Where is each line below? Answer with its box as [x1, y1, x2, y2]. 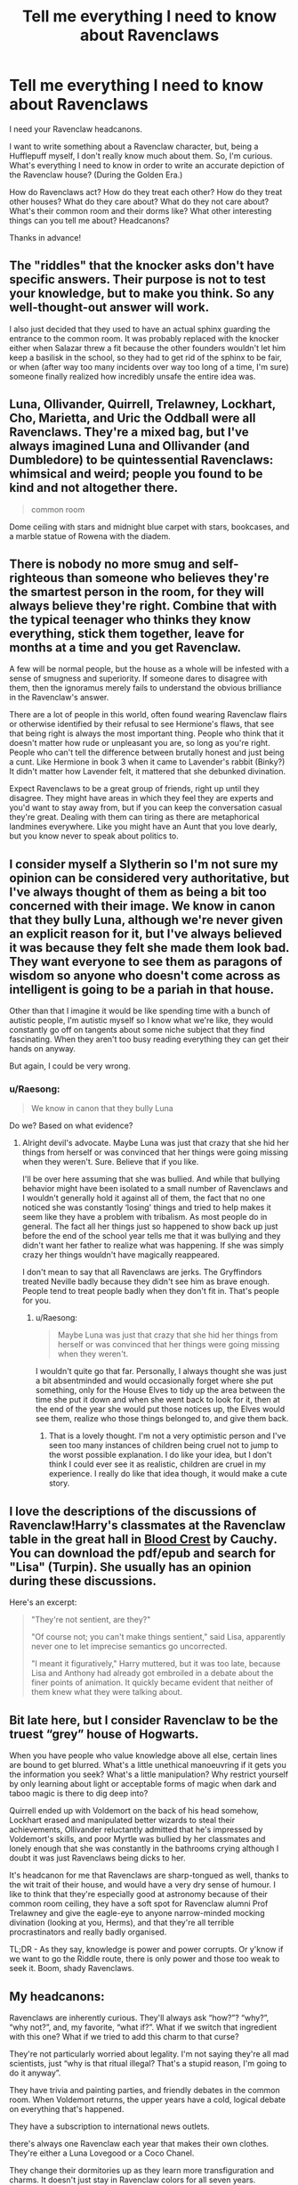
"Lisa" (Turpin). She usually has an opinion [9, 1559, 252, 1575]
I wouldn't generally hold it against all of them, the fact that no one [21, 1192, 265, 1204]
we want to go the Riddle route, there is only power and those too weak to [9, 1953, 280, 1964]
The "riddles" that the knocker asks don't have [9, 258, 275, 274]
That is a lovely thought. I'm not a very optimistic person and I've [48, 1430, 286, 1441]
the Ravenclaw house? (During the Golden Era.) [9, 169, 183, 180]
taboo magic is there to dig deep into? [9, 1788, 149, 1799]
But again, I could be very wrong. [9, 1060, 131, 1071]
